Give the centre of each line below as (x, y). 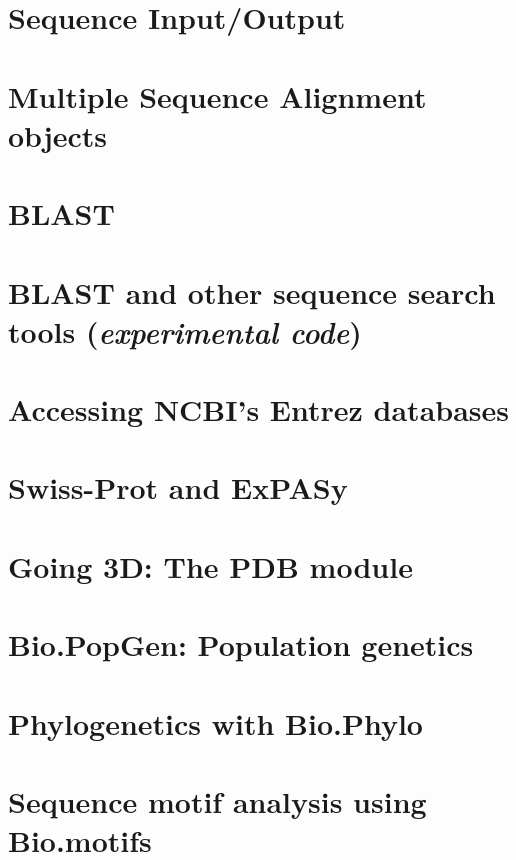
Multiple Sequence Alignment (217, 95)
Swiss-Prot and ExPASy (178, 487)
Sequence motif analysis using (217, 800)
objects (58, 134)
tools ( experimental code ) (185, 331)
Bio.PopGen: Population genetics (241, 644)
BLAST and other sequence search (252, 291)
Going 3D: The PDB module (210, 565)
